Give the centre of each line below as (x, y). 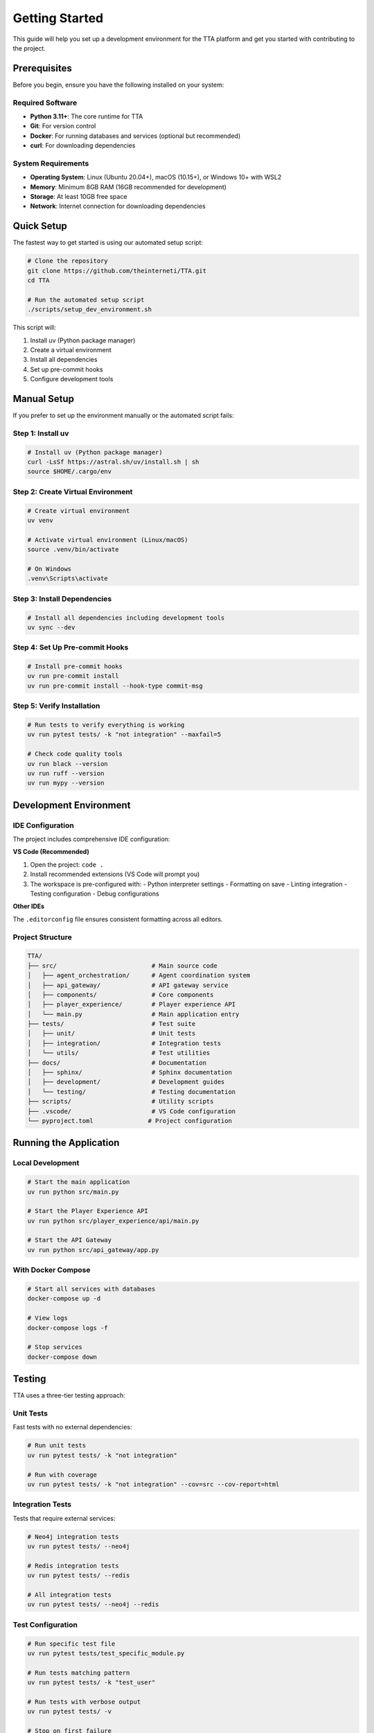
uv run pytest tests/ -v (70, 1712)
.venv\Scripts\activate (68, 578)
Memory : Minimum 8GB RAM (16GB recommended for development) (128, 186)
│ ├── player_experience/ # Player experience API (132, 1004)
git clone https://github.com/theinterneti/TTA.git (117, 271)
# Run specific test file (71, 1644)
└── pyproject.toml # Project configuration (130, 1121)
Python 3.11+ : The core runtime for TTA (87, 116)
